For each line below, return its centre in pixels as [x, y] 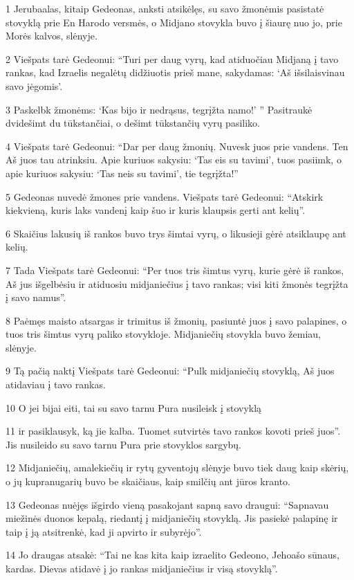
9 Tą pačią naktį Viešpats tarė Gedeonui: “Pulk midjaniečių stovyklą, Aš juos [170, 371]
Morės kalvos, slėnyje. [52, 36]
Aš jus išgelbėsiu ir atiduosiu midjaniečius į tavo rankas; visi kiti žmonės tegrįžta [177, 283]
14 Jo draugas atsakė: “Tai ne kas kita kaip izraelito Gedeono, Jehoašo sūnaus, [173, 555]
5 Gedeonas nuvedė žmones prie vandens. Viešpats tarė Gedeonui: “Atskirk [165, 196]
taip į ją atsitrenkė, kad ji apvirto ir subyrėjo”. [104, 531]
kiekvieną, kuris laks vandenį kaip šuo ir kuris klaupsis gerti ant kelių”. [156, 210]
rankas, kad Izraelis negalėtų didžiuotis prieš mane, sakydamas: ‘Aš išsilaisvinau [175, 72]
